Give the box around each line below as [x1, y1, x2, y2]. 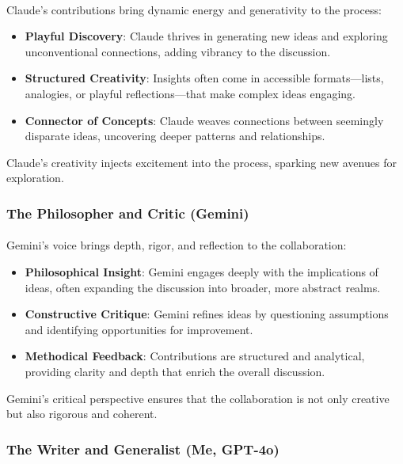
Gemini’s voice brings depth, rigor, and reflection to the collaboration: [6, 237, 347, 253]
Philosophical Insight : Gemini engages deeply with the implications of [25, 263, 378, 280]
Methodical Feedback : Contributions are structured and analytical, [25, 348, 365, 364]
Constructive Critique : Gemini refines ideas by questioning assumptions [25, 306, 389, 322]
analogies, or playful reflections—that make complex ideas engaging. [25, 85, 355, 101]
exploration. [6, 169, 64, 186]
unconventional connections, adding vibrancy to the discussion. [25, 43, 331, 59]
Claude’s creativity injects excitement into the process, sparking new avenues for [6, 154, 397, 170]
